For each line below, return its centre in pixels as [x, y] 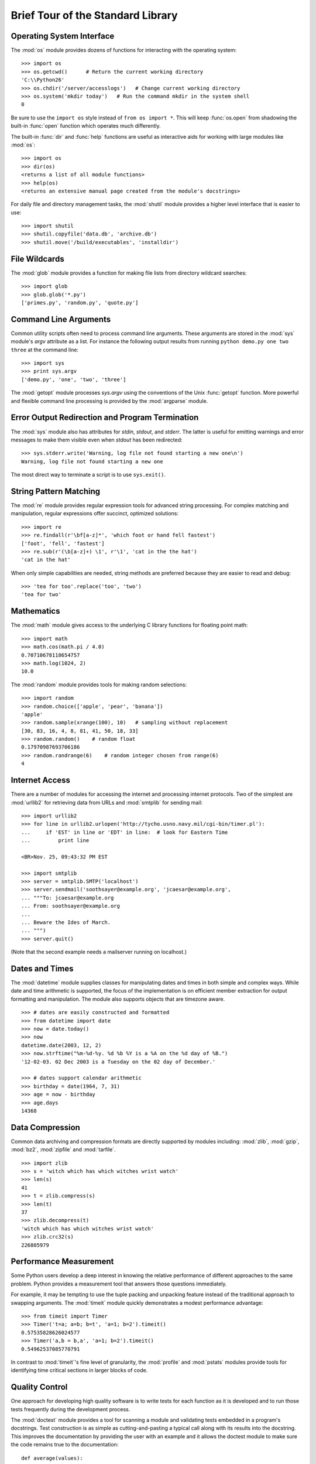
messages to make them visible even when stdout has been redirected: [97, 440]
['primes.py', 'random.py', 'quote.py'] [80, 302]
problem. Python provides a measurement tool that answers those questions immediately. [119, 1284]
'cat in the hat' [46, 560]
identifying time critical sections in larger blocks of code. [79, 1370]
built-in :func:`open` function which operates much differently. [86, 126]
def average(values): [52, 1458]
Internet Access [40, 780]
